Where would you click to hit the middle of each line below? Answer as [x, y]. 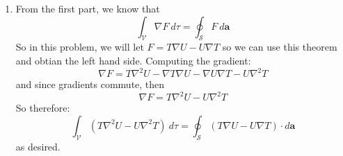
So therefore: [43, 108]
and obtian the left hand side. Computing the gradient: [133, 60]
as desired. [38, 146]
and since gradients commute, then [90, 84]
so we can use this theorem [280, 47]
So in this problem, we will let [80, 47]
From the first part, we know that [88, 8]
